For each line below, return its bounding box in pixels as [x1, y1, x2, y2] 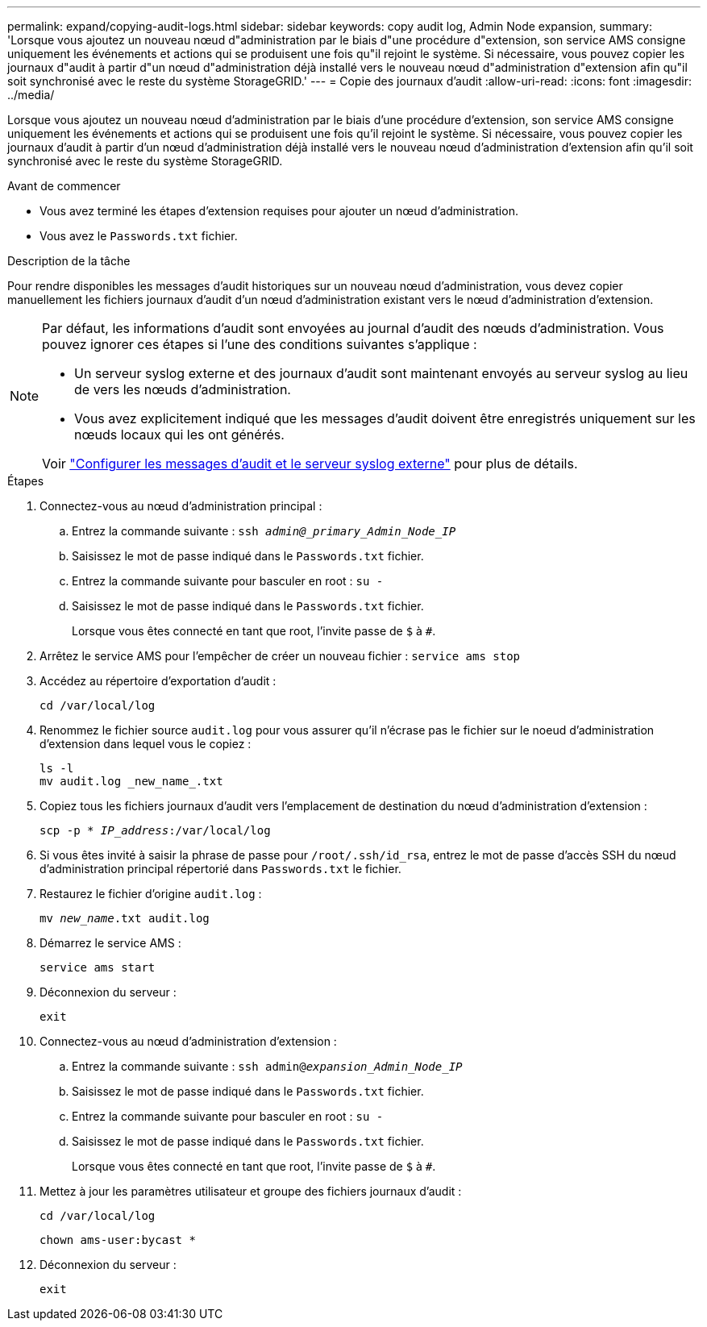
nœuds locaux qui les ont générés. [74, 426, 285, 443]
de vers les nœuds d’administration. [74, 381, 291, 397]
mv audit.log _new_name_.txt [40, 775, 223, 788]
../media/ [7, 88, 55, 102]
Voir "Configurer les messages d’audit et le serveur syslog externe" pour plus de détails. [42, 456, 578, 472]
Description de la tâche [7, 254, 131, 268]
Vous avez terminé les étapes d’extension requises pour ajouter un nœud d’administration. [40, 204, 518, 218]
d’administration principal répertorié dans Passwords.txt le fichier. [40, 862, 401, 876]
